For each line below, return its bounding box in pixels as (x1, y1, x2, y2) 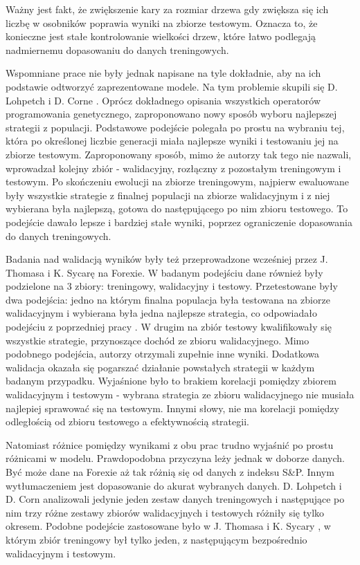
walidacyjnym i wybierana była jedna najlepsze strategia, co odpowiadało (6, 306, 317, 320)
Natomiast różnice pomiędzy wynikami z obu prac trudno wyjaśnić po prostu (6, 437, 334, 452)
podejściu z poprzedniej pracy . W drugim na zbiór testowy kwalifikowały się (6, 319, 332, 334)
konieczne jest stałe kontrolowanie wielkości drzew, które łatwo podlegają (6, 29, 316, 44)
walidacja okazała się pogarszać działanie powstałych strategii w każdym (6, 360, 315, 374)
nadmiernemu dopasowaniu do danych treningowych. (6, 42, 229, 57)
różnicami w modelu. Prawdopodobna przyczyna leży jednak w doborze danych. (6, 451, 345, 465)
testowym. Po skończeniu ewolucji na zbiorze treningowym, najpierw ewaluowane (6, 174, 349, 189)
